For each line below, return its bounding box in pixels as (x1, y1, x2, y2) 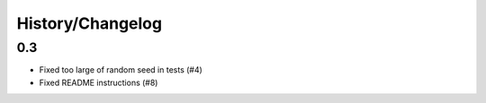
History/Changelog (16, 13, 162, 33)
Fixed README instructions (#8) (39, 77, 158, 88)
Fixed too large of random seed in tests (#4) (39, 64, 202, 75)
